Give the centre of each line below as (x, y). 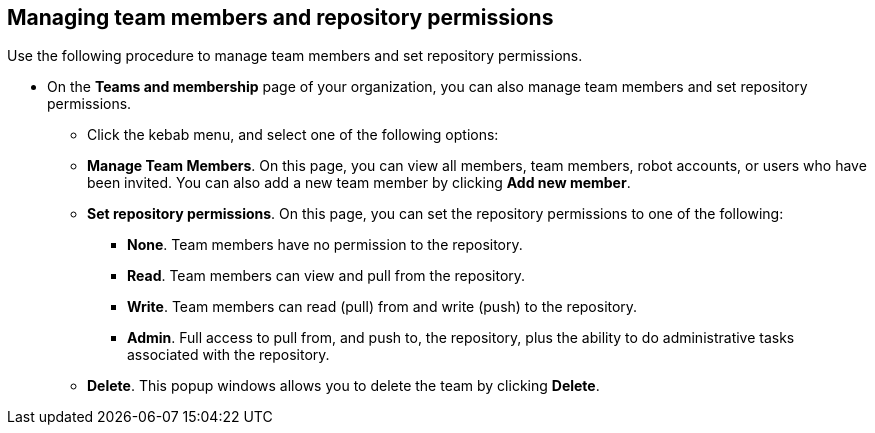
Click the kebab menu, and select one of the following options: (293, 135)
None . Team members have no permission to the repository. (325, 245)
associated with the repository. (228, 355)
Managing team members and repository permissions (280, 17)
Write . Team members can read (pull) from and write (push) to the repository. (382, 307)
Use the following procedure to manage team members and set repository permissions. (295, 56)
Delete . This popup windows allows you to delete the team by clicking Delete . (343, 386)
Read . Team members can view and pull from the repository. (326, 276)
